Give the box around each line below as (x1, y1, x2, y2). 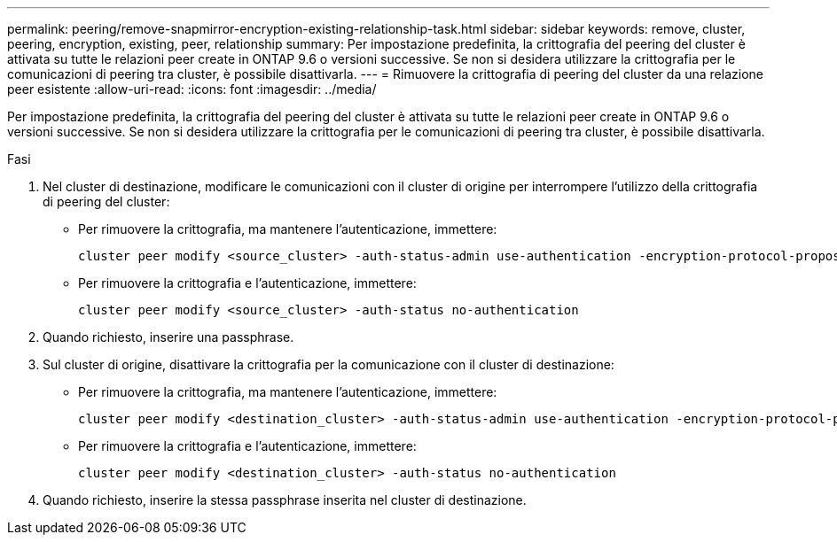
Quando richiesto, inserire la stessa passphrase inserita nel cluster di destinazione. (43, 492, 527, 507)
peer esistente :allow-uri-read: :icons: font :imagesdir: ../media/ (7, 81, 377, 97)
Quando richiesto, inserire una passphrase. (43, 329, 294, 345)
